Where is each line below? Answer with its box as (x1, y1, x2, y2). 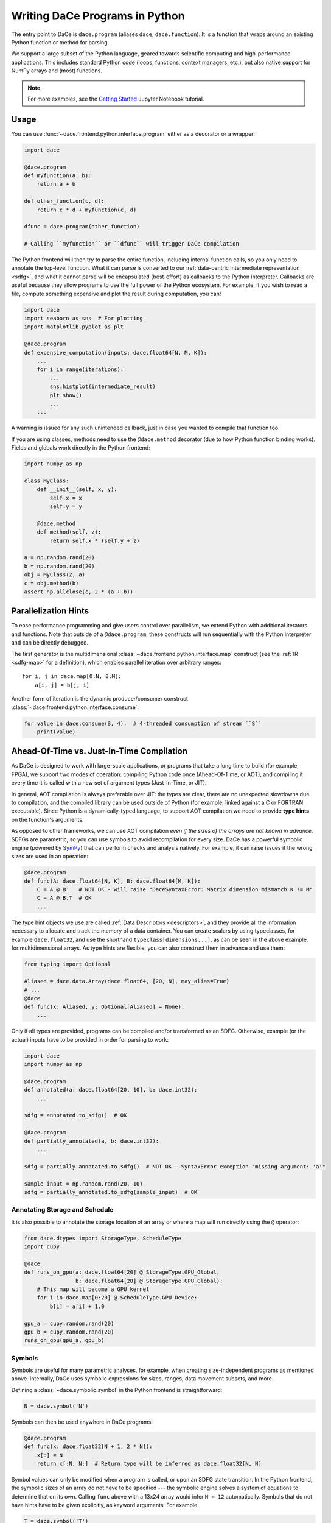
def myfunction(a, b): (24, 172, 92, 179)
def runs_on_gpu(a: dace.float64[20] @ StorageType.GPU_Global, (24, 1269, 220, 1276)
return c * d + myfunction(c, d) (37, 206, 137, 213)
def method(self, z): (37, 529, 102, 535)
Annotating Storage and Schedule (11, 1206, 114, 1214)
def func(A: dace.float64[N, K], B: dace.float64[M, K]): (24, 877, 201, 885)
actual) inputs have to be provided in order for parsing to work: (11, 1036, 169, 1043)
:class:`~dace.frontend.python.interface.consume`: (11, 704, 139, 711)
